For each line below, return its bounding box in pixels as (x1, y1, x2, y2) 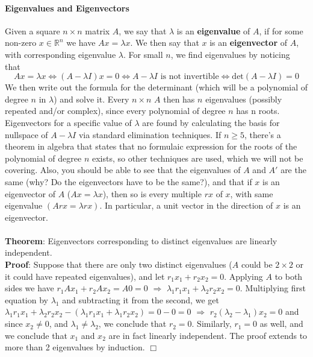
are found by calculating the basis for (142, 116, 280, 128)
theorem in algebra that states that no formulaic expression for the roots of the (5, 140, 297, 153)
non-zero (5, 36, 37, 49)
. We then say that (130, 36, 199, 49)
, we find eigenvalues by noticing (170, 48, 290, 60)
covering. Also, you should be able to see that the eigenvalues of (5, 163, 241, 176)
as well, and (259, 317, 303, 330)
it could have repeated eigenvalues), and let (5, 270, 165, 282)
